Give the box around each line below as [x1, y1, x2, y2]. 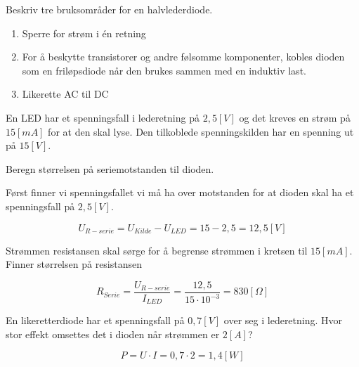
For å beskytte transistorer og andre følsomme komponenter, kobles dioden [22, 49, 345, 64]
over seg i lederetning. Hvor [223, 313, 343, 328]
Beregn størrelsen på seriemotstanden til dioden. [6, 161, 214, 176]
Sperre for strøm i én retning [22, 25, 146, 40]
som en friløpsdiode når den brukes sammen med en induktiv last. [22, 63, 306, 77]
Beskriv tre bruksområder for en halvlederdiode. [6, 2, 213, 16]
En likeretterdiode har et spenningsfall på [6, 313, 185, 328]
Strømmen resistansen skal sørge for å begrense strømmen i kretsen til [6, 243, 308, 257]
